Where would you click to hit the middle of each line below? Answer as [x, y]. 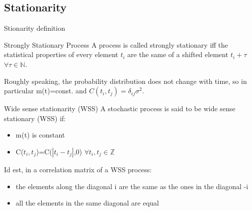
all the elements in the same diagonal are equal [87, 203]
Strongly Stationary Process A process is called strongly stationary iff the [116, 44]
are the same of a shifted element [178, 54]
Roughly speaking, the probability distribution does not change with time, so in [126, 81]
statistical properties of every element [61, 54]
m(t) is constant [40, 135]
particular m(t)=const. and [45, 91]
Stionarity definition [35, 28]
